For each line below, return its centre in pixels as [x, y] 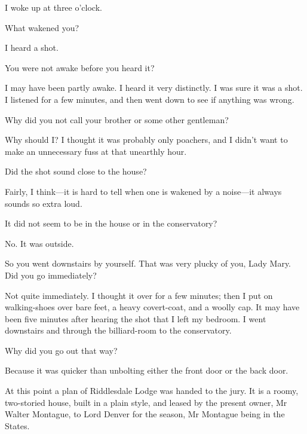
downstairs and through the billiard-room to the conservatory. [118, 330]
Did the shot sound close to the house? [76, 171]
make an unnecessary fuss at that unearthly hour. [96, 151]
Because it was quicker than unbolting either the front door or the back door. [147, 370]
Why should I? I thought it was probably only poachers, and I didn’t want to [146, 140]
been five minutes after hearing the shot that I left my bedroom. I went [136, 318]
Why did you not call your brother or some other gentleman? [117, 119]
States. [17, 425]
